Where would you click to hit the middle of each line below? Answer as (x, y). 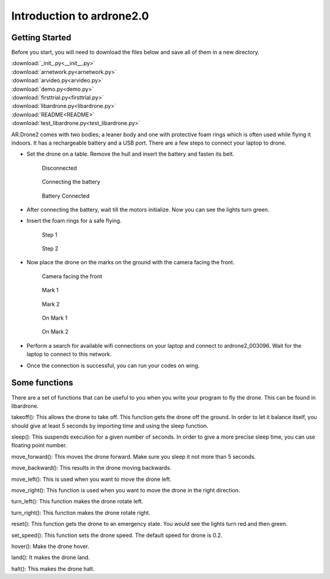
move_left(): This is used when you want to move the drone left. (91, 479)
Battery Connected (66, 196)
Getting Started (41, 38)
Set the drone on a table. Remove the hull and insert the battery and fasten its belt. (130, 154)
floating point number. (39, 445)
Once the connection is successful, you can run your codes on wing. (113, 365)
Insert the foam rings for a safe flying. (74, 221)
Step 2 (50, 249)
